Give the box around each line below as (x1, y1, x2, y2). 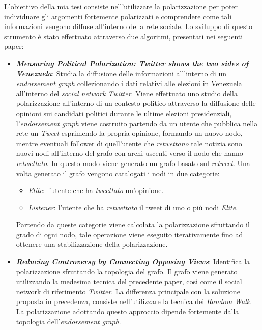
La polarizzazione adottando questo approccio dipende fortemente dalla (16, 306, 239, 317)
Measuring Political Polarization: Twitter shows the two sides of (16, 58, 249, 68)
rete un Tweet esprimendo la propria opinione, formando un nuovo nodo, (16, 128, 243, 139)
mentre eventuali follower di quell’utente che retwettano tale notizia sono (16, 137, 242, 148)
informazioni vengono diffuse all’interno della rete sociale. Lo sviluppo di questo (4, 21, 252, 32)
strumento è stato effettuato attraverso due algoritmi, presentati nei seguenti (4, 31, 243, 41)
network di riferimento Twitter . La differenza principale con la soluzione (16, 286, 240, 296)
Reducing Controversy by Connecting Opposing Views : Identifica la (16, 256, 250, 267)
